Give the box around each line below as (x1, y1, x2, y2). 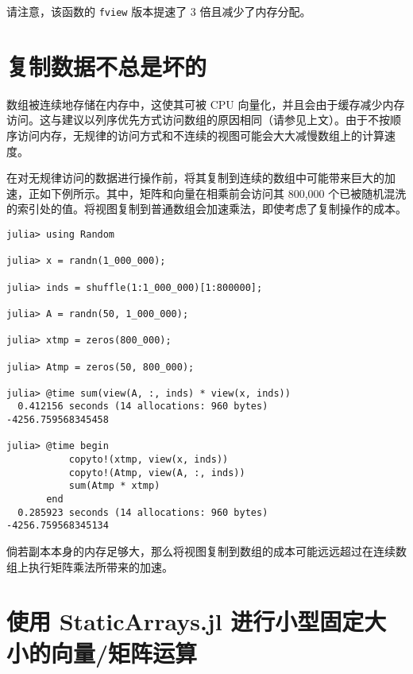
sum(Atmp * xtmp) (68, 480, 160, 492)
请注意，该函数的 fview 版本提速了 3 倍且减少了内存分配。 (6, 3, 311, 19)
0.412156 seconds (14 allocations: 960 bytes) (17, 401, 268, 413)
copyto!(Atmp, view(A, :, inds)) (68, 467, 245, 478)
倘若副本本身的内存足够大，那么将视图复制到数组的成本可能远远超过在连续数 (6, 543, 407, 560)
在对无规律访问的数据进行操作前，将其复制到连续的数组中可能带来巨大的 (6, 169, 384, 186)
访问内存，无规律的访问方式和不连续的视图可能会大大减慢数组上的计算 (17, 126, 384, 143)
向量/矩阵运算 (51, 636, 198, 668)
